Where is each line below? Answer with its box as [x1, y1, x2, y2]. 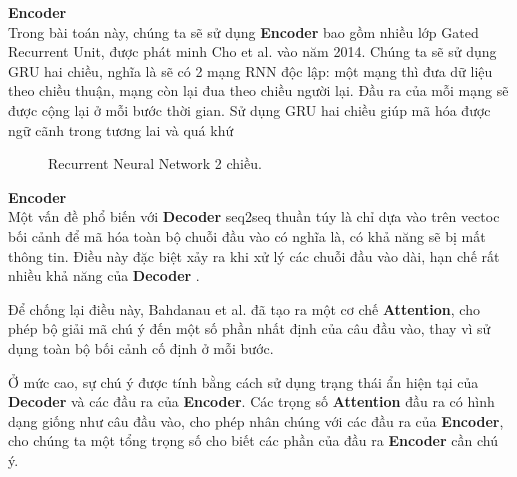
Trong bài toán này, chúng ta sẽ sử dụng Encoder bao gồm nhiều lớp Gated [8, 21, 479, 42]
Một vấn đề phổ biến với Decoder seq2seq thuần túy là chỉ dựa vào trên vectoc [8, 206, 500, 227]
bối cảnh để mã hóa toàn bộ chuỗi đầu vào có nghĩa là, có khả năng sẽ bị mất [8, 225, 486, 246]
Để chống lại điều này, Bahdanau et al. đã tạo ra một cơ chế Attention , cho [8, 298, 480, 319]
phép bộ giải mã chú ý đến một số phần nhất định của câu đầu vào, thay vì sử [8, 318, 491, 339]
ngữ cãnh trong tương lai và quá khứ [8, 119, 234, 140]
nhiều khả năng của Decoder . [8, 265, 200, 286]
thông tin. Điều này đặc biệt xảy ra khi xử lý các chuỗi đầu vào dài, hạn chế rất [8, 245, 500, 266]
